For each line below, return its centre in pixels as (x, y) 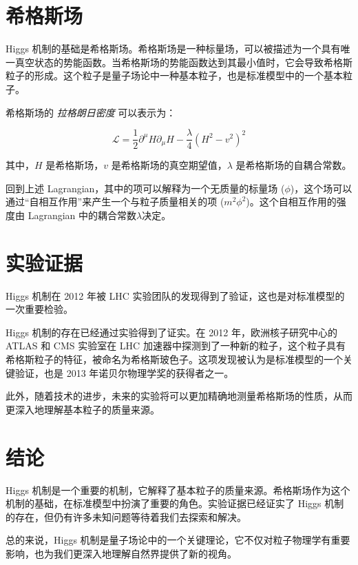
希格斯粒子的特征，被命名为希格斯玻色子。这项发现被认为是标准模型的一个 (174, 359)
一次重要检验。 (39, 309)
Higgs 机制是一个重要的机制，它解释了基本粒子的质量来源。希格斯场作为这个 (178, 490)
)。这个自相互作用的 (291, 202)
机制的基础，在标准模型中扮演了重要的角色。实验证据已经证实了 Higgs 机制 (175, 503)
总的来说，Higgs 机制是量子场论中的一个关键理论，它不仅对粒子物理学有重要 (178, 540)
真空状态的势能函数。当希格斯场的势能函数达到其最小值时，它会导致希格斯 (183, 62)
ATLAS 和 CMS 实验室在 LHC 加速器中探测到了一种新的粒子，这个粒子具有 (176, 346)
